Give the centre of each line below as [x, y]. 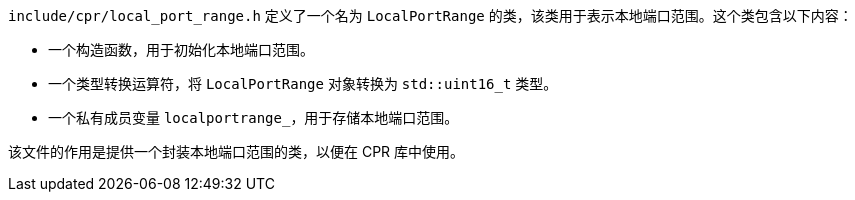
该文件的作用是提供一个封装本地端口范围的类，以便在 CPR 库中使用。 [236, 151]
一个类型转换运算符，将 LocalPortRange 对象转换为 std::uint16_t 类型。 [303, 83]
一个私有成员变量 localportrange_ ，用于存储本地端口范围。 [253, 117]
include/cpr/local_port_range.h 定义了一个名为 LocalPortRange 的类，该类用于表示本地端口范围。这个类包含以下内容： [430, 15]
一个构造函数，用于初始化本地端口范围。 [181, 49]
